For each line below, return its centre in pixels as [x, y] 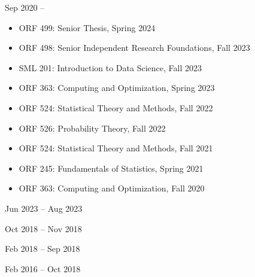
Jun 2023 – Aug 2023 [44, 208]
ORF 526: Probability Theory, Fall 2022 [92, 128]
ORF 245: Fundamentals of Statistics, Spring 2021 [111, 168]
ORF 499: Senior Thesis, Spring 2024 [87, 27]
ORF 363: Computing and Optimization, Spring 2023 [117, 88]
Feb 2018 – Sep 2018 [42, 249]
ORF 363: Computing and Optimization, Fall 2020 [112, 188]
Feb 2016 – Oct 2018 [43, 268]
